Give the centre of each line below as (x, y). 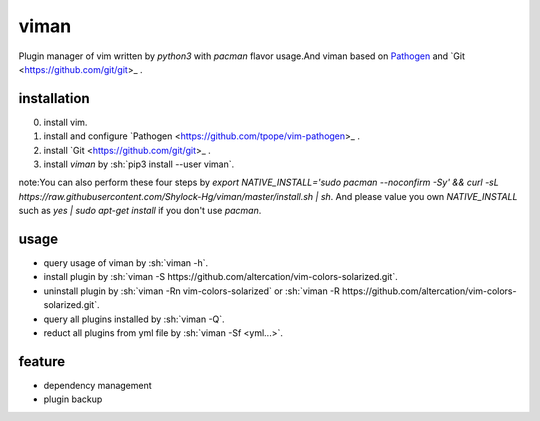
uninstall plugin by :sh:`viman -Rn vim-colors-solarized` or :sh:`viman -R (191, 291)
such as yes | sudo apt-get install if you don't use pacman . (140, 211)
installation (54, 98)
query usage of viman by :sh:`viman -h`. (126, 263)
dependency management (97, 385)
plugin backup (73, 399)
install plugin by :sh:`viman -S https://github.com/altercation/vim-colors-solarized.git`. (221, 277)
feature (42, 361)
